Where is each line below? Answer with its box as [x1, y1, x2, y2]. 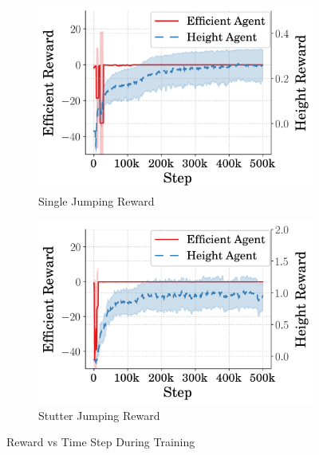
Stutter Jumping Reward [38, 406, 160, 423]
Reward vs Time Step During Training [6, 433, 195, 450]
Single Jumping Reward [38, 193, 155, 210]
